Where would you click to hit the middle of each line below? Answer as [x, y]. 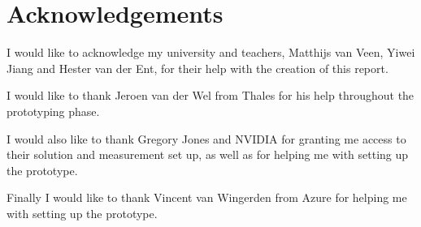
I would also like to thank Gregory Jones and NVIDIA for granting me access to [206, 138]
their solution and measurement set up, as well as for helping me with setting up [208, 154]
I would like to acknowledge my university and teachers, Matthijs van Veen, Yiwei [211, 52]
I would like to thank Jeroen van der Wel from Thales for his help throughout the [210, 95]
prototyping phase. [53, 111]
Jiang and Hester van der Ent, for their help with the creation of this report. [197, 68]
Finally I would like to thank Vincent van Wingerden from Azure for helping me [207, 197]
